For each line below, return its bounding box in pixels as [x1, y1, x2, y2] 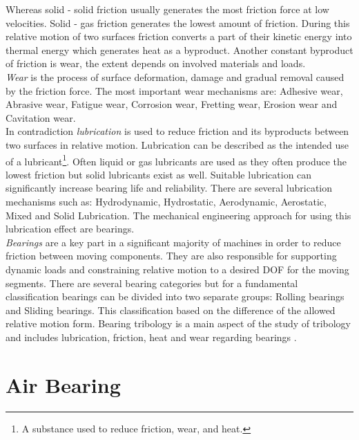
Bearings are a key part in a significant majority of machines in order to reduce [6, 235, 341, 249]
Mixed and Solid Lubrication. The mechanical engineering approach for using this [6, 208, 351, 222]
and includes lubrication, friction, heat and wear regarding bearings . [6, 329, 297, 344]
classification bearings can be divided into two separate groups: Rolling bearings [6, 289, 345, 304]
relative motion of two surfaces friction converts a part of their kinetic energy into [6, 29, 352, 44]
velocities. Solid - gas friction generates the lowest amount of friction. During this [6, 15, 350, 30]
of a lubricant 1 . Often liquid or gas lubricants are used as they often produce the [6, 152, 347, 168]
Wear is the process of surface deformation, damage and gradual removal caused [6, 69, 345, 84]
